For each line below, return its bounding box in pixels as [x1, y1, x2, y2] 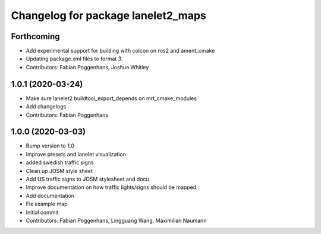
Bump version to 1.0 [26, 142, 74, 149]
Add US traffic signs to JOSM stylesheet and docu [26, 175, 150, 182]
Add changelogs [26, 103, 67, 110]
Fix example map [26, 200, 68, 207]
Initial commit [26, 209, 59, 216]
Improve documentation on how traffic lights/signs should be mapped [26, 184, 197, 191]
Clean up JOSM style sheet [26, 167, 93, 174]
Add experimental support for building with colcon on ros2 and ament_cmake [26, 47, 215, 55]
